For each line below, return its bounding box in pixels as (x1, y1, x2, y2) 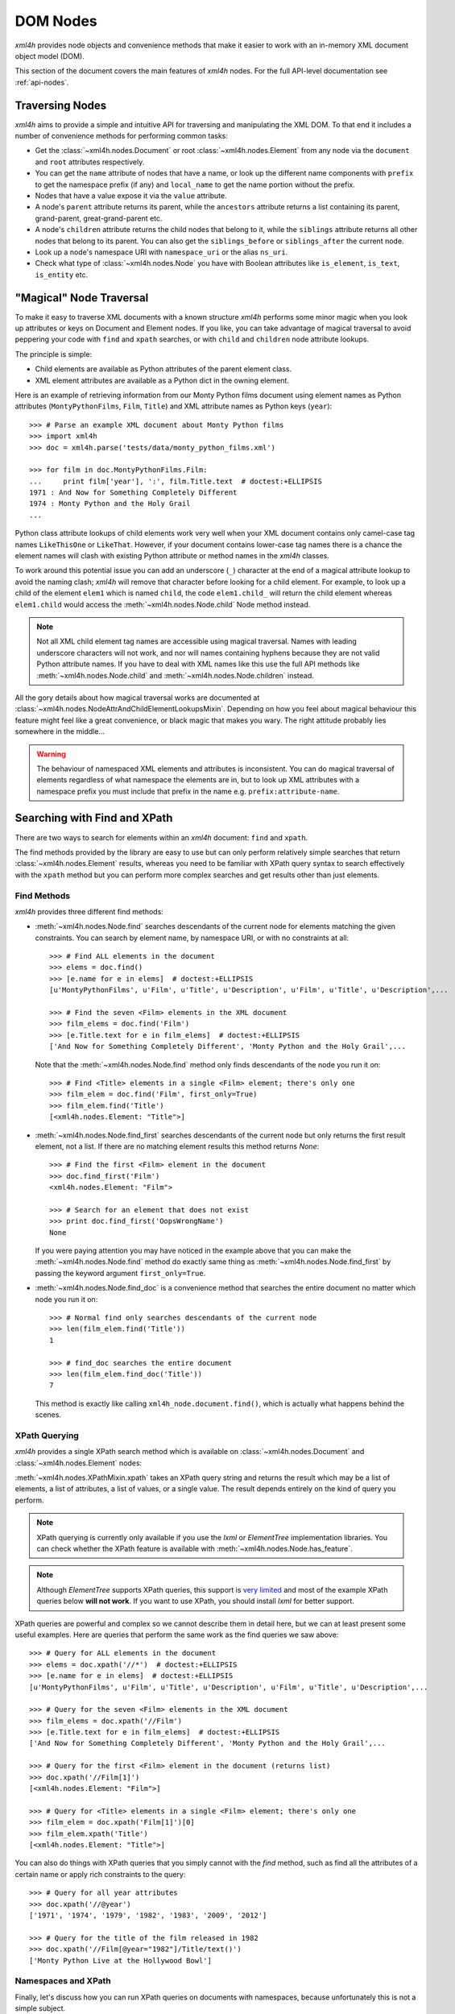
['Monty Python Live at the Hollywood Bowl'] (29, 1956, 213, 1965)
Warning (36, 749, 66, 759)
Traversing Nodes (14, 98, 107, 112)
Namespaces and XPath (14, 1975, 112, 1987)
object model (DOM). (14, 51, 85, 60)
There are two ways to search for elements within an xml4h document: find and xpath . (14, 832, 308, 842)
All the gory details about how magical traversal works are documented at (14, 693, 260, 702)
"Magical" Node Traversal (14, 291, 149, 305)
